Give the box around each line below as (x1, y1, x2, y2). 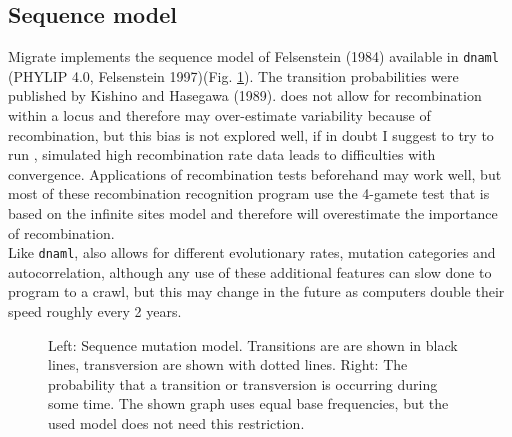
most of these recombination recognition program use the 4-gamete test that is (8, 183, 490, 204)
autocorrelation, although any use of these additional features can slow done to (8, 261, 492, 282)
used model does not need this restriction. (48, 413, 305, 434)
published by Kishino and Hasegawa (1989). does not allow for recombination (8, 85, 482, 106)
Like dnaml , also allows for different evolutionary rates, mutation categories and (8, 242, 496, 263)
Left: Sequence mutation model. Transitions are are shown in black (48, 334, 458, 355)
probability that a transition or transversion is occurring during (48, 373, 438, 394)
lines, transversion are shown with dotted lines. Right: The (48, 354, 408, 375)
